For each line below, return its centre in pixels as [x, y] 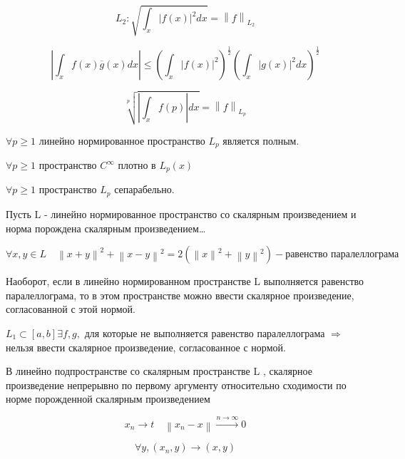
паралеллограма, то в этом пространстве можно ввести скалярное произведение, [180, 295]
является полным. [261, 140]
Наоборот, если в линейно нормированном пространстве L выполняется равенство [185, 281]
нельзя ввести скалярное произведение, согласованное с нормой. [146, 347]
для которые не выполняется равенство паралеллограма [205, 332]
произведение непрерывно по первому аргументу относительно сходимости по [176, 385]
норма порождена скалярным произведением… [106, 228]
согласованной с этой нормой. [71, 309]
